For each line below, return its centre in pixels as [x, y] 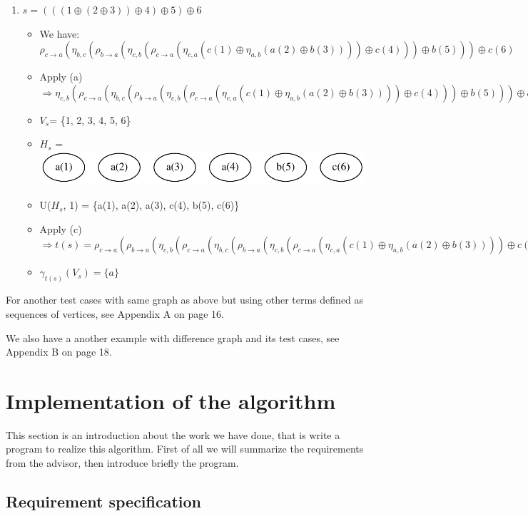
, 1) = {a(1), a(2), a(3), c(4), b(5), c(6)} [151, 205]
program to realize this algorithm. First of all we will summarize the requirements [185, 449]
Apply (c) [61, 228]
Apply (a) [61, 77]
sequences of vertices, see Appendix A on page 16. [115, 313]
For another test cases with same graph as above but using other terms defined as [185, 300]
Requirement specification [104, 501]
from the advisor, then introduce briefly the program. [122, 463]
